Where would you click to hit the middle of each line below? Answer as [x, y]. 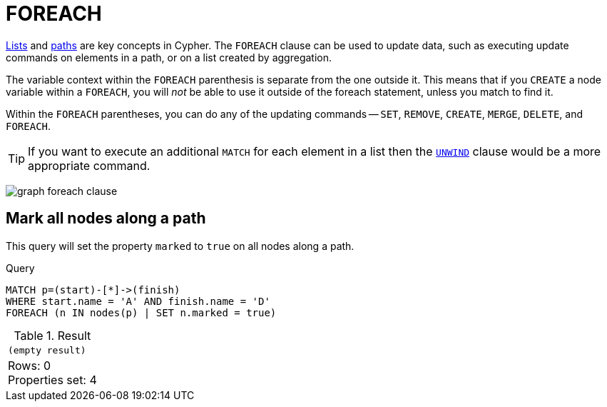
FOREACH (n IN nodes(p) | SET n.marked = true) [141, 312]
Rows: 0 [30, 365]
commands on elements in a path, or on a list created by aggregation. [169, 57]
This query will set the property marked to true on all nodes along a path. [180, 246]
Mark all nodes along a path [106, 218]
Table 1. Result [52, 335]
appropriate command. [89, 165]
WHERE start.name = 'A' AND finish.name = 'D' [138, 301]
